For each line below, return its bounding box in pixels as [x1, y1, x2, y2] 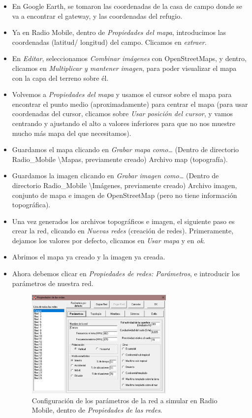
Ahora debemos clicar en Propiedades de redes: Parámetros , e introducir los [12, 268, 240, 279]
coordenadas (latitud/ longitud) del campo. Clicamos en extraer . [12, 36, 207, 47]
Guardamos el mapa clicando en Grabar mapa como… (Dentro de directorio [12, 144, 239, 155]
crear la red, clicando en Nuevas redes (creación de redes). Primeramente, [12, 225, 234, 236]
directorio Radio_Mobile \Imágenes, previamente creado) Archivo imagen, [12, 180, 237, 190]
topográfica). [12, 199, 51, 210]
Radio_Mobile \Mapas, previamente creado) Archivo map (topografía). [12, 154, 228, 164]
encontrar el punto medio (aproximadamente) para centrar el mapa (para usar [12, 98, 248, 109]
